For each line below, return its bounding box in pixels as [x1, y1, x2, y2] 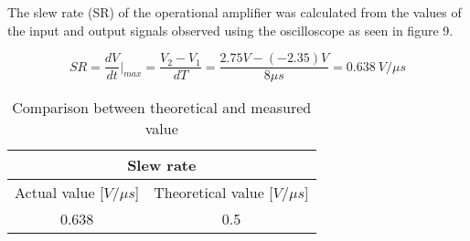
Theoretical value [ [154, 182, 273, 204]
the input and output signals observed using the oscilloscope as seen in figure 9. [7, 20, 454, 39]
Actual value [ [15, 182, 104, 204]
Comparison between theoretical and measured [12, 97, 312, 119]
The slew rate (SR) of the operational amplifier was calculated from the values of [7, 3, 462, 21]
